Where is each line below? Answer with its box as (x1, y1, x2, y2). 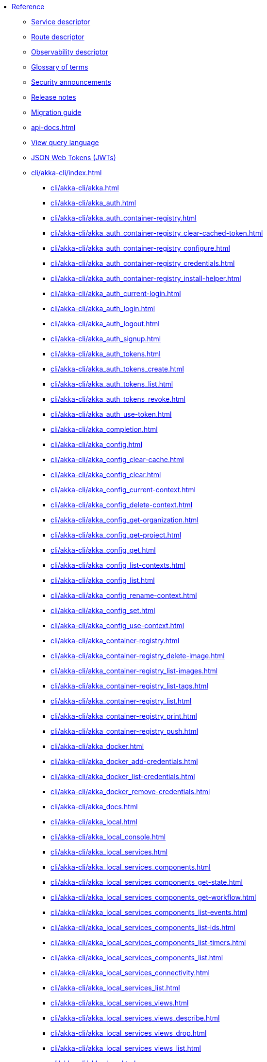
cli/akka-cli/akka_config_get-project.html (50, 531, 182, 539)
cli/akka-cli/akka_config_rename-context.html (50, 591, 197, 599)
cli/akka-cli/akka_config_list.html (50, 576, 155, 584)
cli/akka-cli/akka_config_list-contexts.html (50, 561, 185, 569)
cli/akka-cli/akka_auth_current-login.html (50, 289, 181, 298)
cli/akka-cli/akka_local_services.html (50, 848, 168, 856)
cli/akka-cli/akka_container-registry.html (50, 636, 180, 645)
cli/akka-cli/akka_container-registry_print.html (50, 712, 197, 720)
